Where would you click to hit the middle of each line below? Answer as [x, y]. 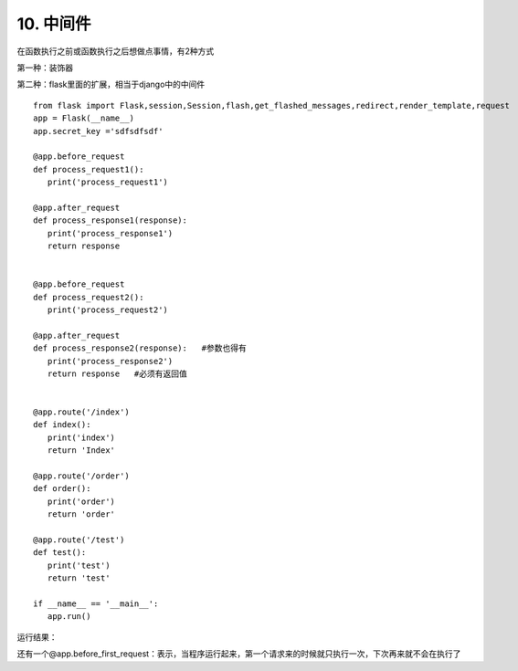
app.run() [69, 617]
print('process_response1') [110, 233]
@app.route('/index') [81, 412]
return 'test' [79, 578]
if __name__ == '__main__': [96, 603]
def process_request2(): [89, 297]
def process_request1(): [89, 169]
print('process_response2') [110, 361]
